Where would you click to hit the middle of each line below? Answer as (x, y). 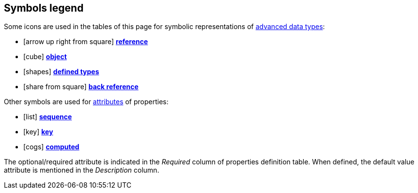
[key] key (38, 132)
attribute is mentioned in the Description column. (82, 170)
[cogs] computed (51, 147)
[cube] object (45, 57)
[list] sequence (48, 117)
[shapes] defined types (61, 72)
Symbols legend (44, 8)
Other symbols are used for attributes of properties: (86, 102)
